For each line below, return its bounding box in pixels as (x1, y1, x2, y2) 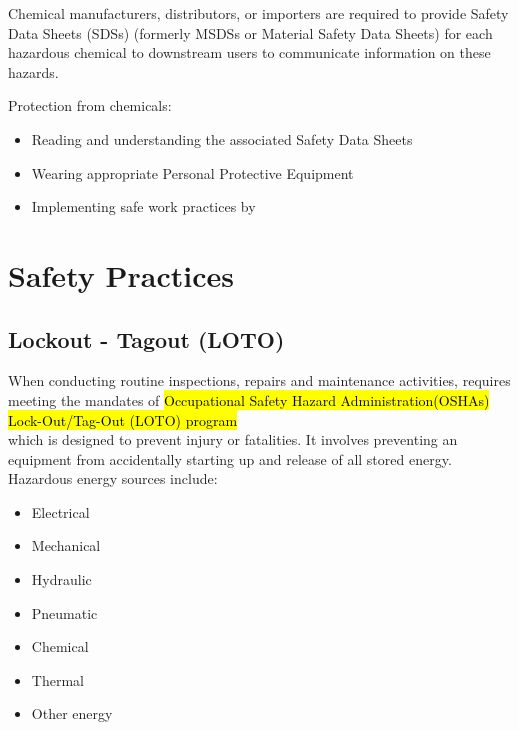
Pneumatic (31, 602, 98, 623)
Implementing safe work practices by (31, 196, 256, 217)
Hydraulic (31, 569, 92, 590)
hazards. (8, 61, 59, 82)
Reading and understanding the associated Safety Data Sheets (31, 128, 413, 149)
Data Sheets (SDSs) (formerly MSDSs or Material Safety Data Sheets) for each (8, 22, 493, 43)
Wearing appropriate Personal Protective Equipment (31, 162, 354, 183)
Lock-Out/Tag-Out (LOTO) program (8, 409, 238, 430)
